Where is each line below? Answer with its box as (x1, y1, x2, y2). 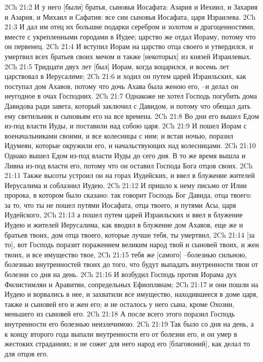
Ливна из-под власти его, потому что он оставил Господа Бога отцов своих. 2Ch (5, 160, 253, 170)
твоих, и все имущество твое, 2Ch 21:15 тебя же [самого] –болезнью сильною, (5, 249, 247, 259)
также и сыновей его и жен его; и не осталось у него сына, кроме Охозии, (5, 298, 235, 309)
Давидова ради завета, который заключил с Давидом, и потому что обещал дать (5, 100, 251, 111)
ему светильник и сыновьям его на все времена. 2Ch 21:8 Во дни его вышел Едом (5, 110, 259, 121)
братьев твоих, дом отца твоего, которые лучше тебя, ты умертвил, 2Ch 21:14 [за (5, 229, 255, 240)
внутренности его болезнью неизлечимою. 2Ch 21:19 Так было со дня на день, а (5, 319, 254, 329)
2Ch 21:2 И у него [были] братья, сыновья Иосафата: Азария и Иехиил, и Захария (5, 2, 258, 12)
